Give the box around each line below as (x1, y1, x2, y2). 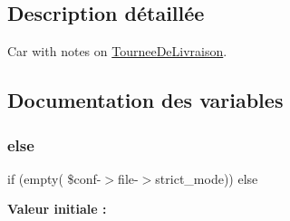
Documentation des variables (7, 86, 284, 114)
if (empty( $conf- (7, 168, 101, 187)
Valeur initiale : (7, 199, 107, 218)
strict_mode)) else (155, 168, 258, 187)
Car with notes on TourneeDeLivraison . (7, 42, 227, 61)
